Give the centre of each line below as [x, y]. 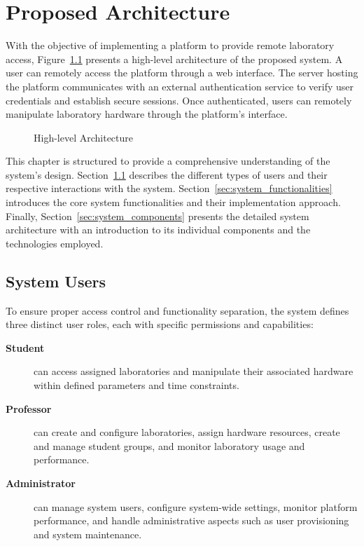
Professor [29, 408]
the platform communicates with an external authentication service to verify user [180, 86]
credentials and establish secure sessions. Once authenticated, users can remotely [179, 100]
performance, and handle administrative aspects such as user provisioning [191, 520]
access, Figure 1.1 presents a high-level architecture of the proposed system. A [174, 59]
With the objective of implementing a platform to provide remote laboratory [170, 45]
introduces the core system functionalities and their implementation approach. [173, 202]
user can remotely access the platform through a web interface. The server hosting [182, 73]
